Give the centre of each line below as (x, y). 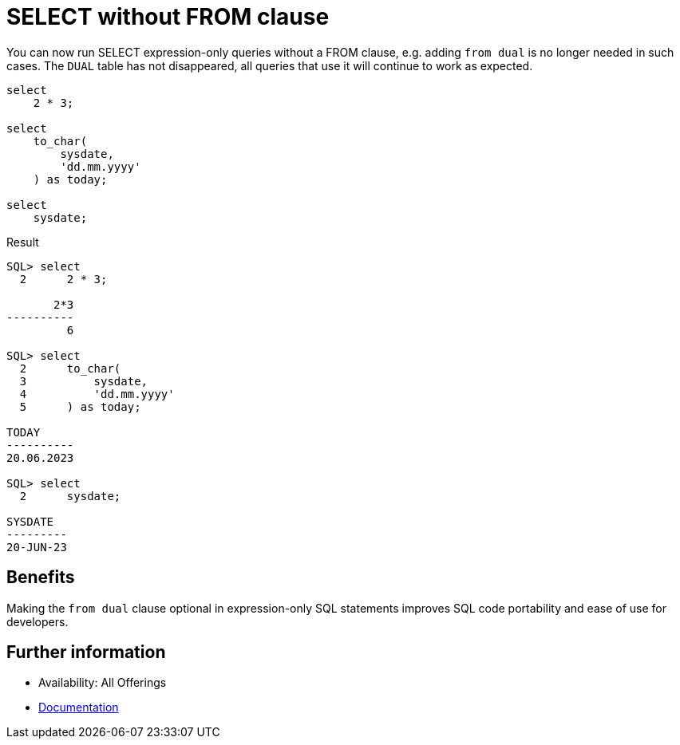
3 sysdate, (84, 381)
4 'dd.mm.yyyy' (97, 394)
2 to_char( (70, 368)
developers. (38, 621)
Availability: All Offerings (103, 683)
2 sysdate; (70, 496)
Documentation (79, 708)
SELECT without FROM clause (168, 17)
